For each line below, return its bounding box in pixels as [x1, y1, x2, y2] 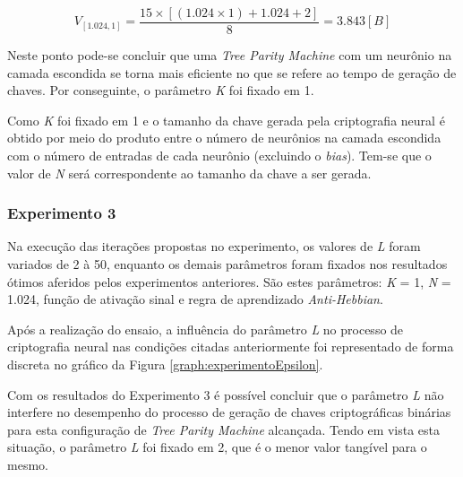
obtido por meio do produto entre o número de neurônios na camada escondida [7, 128, 442, 147]
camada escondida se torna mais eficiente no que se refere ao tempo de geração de [7, 63, 457, 82]
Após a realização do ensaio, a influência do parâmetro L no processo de [7, 319, 404, 338]
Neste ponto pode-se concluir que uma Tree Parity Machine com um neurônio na [7, 46, 452, 65]
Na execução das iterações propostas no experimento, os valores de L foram [7, 237, 421, 256]
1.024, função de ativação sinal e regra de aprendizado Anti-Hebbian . [7, 290, 383, 308]
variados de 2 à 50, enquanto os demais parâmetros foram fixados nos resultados [7, 255, 448, 273]
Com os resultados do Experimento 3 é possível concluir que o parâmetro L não [7, 385, 444, 403]
